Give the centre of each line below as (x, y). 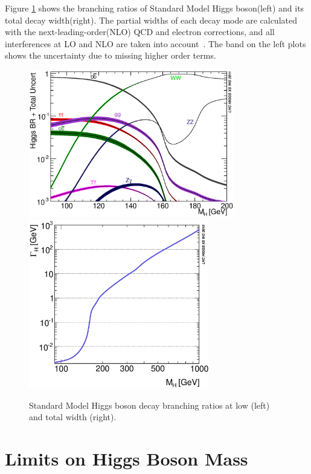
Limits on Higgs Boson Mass (127, 459)
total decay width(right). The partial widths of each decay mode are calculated (151, 20)
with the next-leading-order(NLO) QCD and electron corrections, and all (140, 32)
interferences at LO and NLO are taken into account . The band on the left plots (155, 43)
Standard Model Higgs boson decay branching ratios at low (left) (149, 405)
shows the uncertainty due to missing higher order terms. (111, 55)
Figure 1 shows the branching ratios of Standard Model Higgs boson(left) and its (155, 8)
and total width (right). (73, 417)
